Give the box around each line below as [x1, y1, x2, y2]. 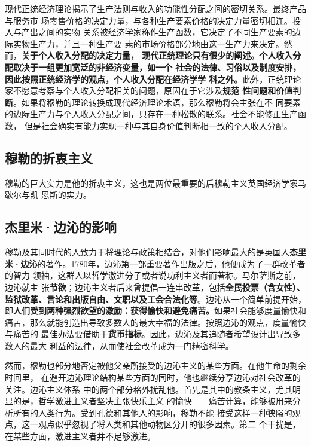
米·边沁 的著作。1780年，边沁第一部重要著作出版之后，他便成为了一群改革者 [5, 257, 306, 270]
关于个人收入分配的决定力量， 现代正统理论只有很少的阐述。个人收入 [22, 49, 293, 62]
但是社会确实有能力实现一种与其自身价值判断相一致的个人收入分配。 [24, 119, 292, 132]
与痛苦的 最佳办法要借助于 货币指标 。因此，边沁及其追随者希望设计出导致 [5, 328, 292, 340]
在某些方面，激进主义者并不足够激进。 [5, 430, 155, 442]
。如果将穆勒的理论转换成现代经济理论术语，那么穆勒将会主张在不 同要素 [13, 96, 301, 108]
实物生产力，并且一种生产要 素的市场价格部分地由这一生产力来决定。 [13, 37, 284, 50]
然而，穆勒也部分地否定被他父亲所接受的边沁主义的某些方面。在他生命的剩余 [5, 359, 306, 372]
